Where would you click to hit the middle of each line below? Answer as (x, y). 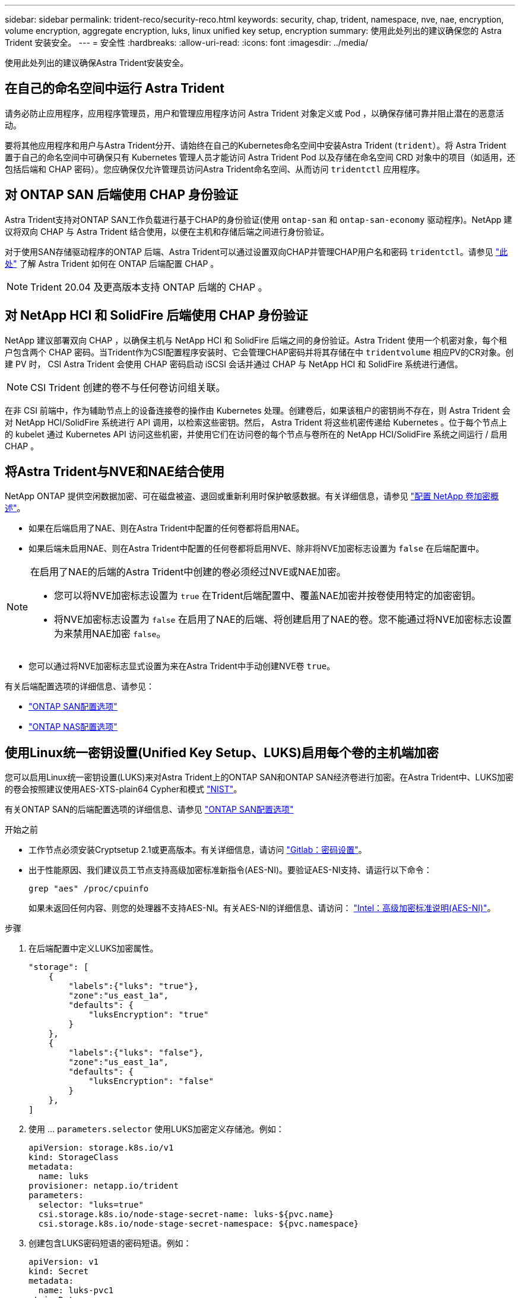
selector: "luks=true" (91, 1205)
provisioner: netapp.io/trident (104, 1186)
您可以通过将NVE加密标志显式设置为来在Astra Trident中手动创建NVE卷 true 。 (182, 666)
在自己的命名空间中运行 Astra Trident (115, 89)
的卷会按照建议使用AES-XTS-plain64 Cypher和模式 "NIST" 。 (123, 789)
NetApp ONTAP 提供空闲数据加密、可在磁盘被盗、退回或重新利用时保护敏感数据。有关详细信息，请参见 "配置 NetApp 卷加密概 (252, 496)
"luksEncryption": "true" (149, 1015)
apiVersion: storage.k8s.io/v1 (101, 1148)
